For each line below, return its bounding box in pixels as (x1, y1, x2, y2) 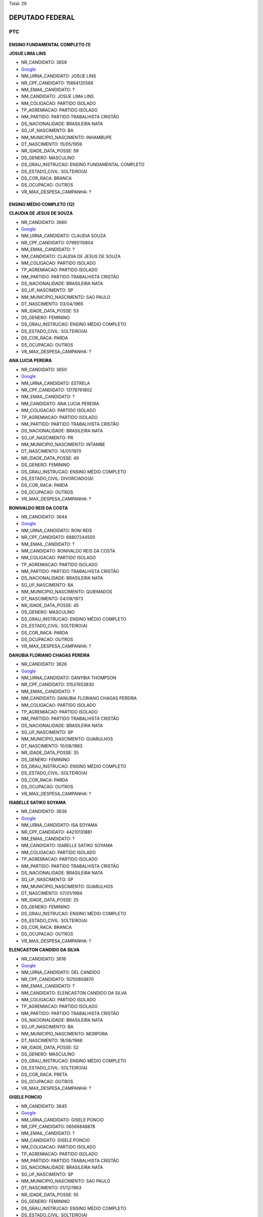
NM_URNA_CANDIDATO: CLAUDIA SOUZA (21, 233, 106, 239)
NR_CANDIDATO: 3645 (21, 1103, 67, 1109)
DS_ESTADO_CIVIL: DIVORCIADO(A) (21, 476, 94, 481)
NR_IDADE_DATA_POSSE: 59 (21, 148, 79, 154)
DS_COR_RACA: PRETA (21, 1071, 68, 1078)
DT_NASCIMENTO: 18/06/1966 (21, 1037, 83, 1044)
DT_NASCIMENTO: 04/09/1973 (21, 595, 83, 601)
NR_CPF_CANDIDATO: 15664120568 (21, 80, 94, 86)
